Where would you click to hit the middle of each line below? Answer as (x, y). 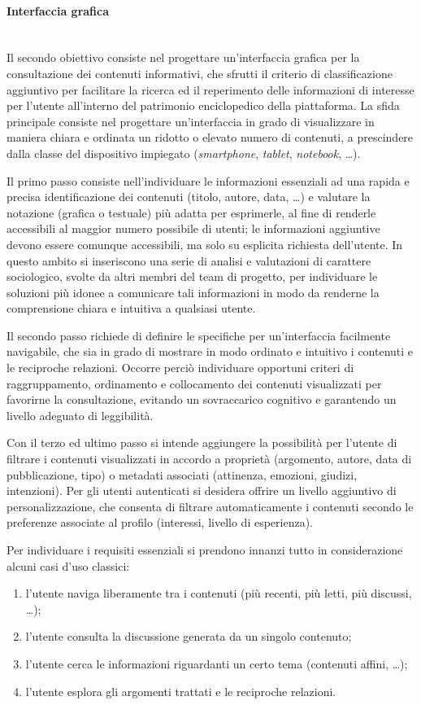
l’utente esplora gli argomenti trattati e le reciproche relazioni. (181, 691)
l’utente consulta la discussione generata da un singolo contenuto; (189, 636)
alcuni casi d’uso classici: (68, 565)
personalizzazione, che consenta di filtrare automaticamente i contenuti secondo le (210, 506)
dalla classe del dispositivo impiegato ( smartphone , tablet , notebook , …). (184, 153)
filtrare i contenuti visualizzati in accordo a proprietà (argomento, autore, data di (209, 459)
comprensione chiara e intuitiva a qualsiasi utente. (131, 308)
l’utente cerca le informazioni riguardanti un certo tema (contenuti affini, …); (217, 663)
